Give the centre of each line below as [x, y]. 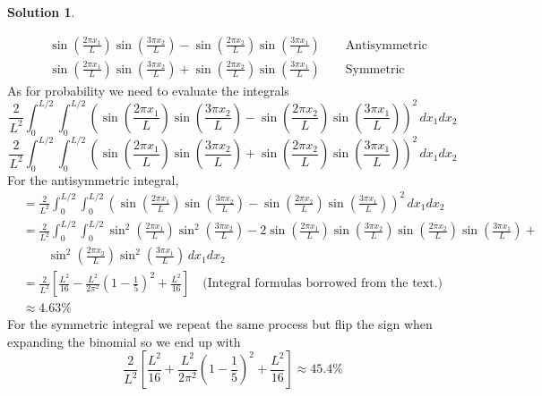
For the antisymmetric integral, [93, 179]
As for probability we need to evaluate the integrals [148, 90]
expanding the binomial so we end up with [124, 341]
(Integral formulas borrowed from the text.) [323, 284]
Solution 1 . [41, 12]
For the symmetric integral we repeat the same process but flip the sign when [220, 324]
